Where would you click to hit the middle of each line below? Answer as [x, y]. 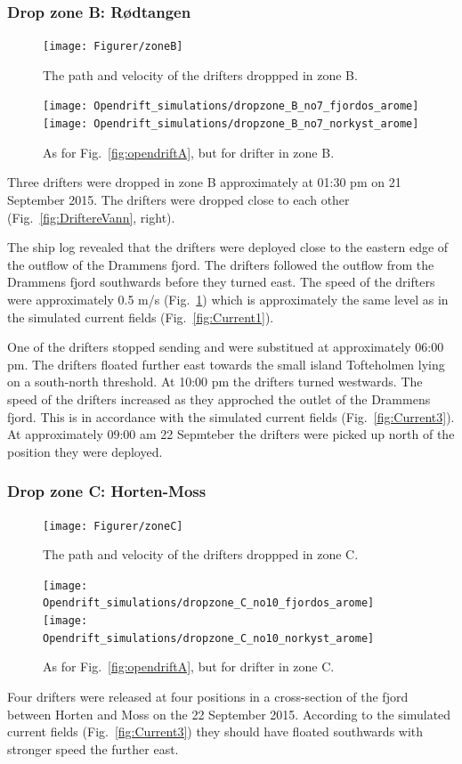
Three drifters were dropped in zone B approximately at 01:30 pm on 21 [204, 182]
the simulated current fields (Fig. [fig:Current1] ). [141, 317]
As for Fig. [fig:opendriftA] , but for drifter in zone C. [189, 666]
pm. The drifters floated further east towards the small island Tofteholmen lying [226, 364]
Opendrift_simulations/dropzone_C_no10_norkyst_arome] [209, 638]
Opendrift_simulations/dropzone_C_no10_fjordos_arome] [209, 603]
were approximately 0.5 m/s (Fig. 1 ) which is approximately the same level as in [228, 299]
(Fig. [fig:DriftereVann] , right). [91, 217]
